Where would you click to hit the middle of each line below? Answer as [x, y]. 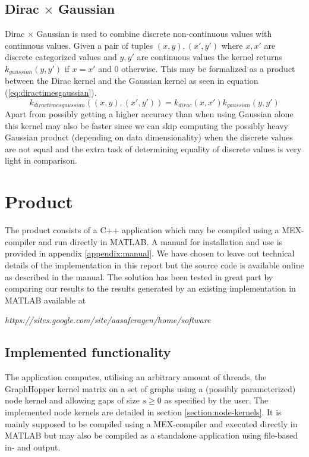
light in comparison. [41, 160]
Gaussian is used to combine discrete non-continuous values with [154, 34]
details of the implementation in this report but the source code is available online [154, 265]
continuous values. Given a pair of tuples [79, 45]
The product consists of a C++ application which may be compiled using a [142, 230]
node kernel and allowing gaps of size [72, 400]
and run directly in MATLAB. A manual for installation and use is [160, 241]
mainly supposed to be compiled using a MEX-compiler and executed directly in [151, 423]
